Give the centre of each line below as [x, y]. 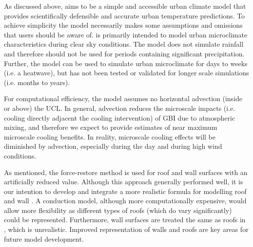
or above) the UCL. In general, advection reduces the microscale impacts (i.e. [120, 108]
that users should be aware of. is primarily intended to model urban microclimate [126, 34]
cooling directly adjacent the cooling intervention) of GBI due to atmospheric [120, 117]
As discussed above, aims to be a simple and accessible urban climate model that [125, 6]
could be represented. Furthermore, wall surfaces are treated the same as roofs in [125, 220]
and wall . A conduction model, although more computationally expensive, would [125, 201]
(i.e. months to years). [37, 82]
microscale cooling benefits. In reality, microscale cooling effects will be [110, 136]
